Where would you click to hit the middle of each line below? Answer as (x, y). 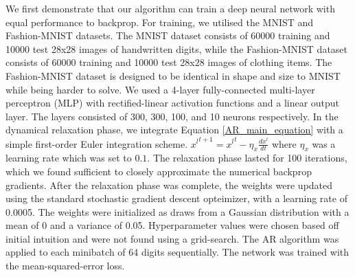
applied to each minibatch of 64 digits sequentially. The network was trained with (177, 252)
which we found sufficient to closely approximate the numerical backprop (159, 171)
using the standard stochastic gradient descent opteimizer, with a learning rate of (176, 198)
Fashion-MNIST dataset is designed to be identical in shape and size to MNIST (173, 75)
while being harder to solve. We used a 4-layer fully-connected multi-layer (160, 89)
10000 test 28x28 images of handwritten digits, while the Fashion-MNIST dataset (177, 48)
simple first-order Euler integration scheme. (97, 143)
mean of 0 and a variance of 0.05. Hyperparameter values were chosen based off (172, 225)
